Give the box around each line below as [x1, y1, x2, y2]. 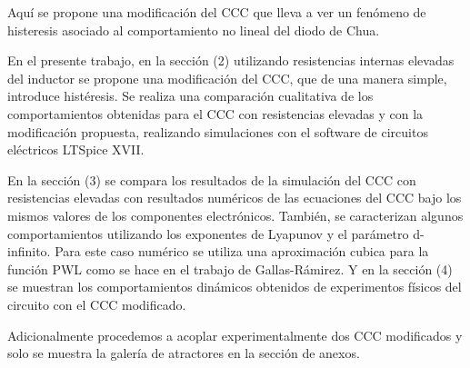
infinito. [7, 242, 51, 261]
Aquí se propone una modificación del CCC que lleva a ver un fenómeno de [7, 3, 426, 21]
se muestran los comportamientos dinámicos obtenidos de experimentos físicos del [7, 277, 462, 296]
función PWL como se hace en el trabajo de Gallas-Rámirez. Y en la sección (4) [7, 259, 453, 278]
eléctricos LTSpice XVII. [7, 140, 145, 159]
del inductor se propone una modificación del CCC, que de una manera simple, [7, 68, 447, 87]
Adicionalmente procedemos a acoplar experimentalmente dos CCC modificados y [7, 325, 463, 344]
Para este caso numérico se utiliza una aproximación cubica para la [55, 242, 429, 261]
